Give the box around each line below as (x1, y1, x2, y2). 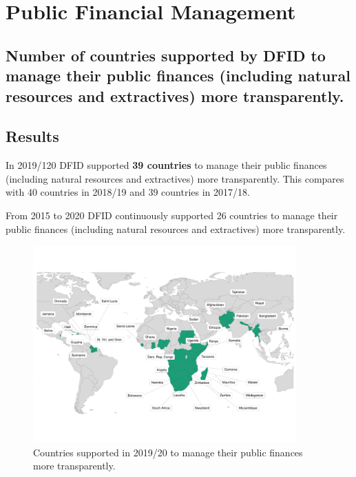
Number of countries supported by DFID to (6, 44, 326, 65)
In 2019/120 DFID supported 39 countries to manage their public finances (6, 158, 327, 172)
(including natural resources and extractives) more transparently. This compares (6, 171, 344, 185)
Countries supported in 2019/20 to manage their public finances (33, 445, 303, 459)
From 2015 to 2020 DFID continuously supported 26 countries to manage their (6, 207, 338, 222)
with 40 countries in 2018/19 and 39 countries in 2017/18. (6, 185, 250, 199)
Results (6, 125, 59, 147)
